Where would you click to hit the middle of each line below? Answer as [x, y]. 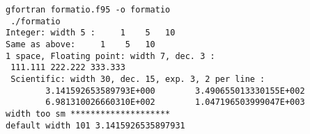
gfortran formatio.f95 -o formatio [88, 10]
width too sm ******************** [88, 114]
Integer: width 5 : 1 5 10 [91, 33]
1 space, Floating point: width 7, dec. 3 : [110, 56]
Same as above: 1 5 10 [80, 44]
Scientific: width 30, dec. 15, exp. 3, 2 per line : [138, 79]
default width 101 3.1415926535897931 [95, 125]
